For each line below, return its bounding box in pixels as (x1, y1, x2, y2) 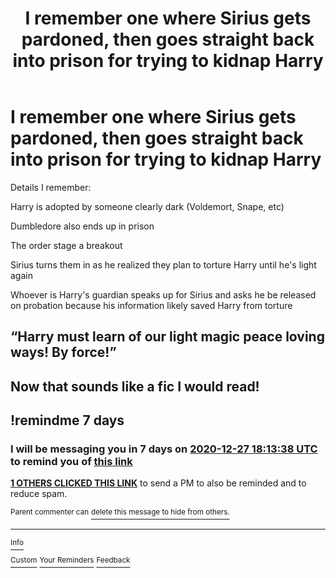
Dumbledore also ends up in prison (10, 220, 155, 232)
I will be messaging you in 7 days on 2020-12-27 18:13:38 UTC (10, 442, 318, 456)
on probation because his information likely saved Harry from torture (10, 299, 293, 311)
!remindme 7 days (10, 412, 125, 429)
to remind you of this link (10, 455, 133, 469)
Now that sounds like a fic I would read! (10, 378, 260, 395)
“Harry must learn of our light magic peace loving (10, 328, 325, 346)
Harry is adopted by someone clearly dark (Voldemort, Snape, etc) (10, 200, 285, 212)
